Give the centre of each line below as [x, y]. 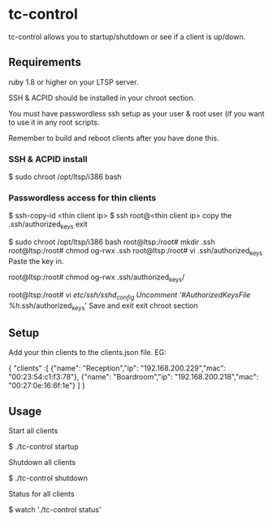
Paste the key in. [36, 261]
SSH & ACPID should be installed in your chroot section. [102, 98]
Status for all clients [41, 493]
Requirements [45, 62]
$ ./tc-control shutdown [48, 478]
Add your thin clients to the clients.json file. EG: [87, 353]
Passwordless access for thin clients [82, 198]
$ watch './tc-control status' [55, 509]
